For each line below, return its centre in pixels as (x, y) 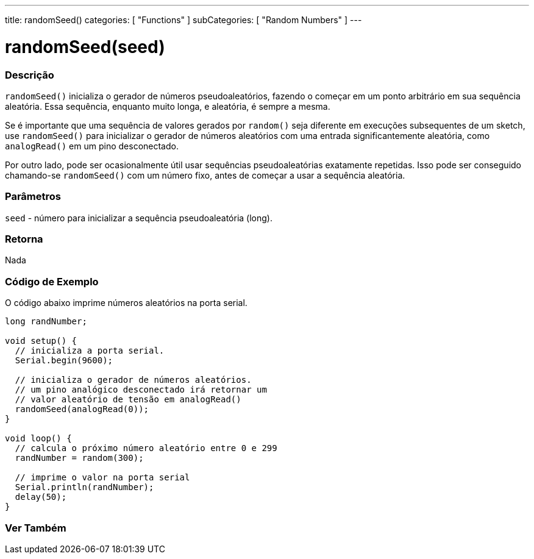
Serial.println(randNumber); (84, 487)
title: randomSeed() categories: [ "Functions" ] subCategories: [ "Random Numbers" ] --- (183, 20)
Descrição (30, 75)
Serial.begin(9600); (64, 361)
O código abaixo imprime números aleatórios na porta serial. (126, 303)
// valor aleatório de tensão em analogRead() (128, 400)
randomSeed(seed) (85, 47)
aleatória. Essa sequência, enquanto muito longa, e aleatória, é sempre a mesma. (168, 106)
